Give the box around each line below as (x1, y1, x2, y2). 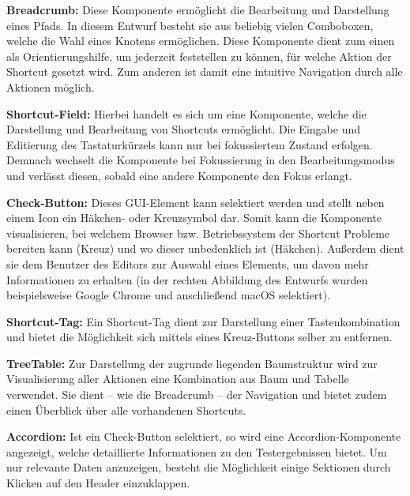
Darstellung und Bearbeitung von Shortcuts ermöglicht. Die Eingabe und (6, 121, 360, 137)
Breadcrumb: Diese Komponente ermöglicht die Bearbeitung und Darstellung (6, 2, 389, 17)
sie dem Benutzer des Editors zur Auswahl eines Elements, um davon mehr (6, 255, 369, 272)
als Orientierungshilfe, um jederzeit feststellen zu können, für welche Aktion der (6, 47, 392, 64)
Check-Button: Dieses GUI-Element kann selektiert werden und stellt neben (6, 194, 385, 210)
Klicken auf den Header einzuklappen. (6, 475, 190, 491)
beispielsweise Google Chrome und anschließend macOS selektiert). (6, 287, 331, 303)
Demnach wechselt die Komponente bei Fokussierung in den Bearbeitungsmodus (6, 152, 395, 168)
